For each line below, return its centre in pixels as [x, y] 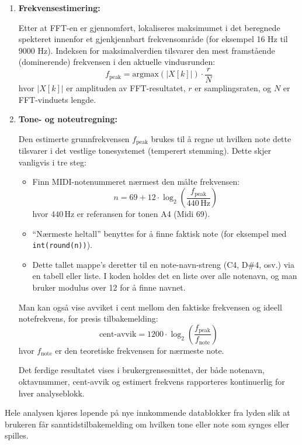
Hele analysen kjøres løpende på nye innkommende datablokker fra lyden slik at [147, 413]
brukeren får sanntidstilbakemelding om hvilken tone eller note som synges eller [147, 424]
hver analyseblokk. [51, 393]
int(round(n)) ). [63, 245]
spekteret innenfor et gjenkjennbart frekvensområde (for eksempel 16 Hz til [153, 39]
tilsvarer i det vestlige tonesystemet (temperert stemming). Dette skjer [145, 151]
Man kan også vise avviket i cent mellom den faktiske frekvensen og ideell [150, 307]
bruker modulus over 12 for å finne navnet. [109, 287]
